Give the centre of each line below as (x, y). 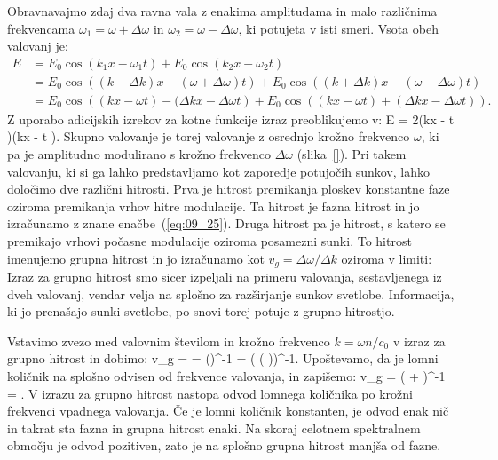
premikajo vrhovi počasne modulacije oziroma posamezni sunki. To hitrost (209, 241)
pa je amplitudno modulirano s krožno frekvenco (139, 154)
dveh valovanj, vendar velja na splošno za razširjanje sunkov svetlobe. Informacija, (231, 293)
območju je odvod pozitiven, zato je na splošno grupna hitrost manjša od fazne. (224, 445)
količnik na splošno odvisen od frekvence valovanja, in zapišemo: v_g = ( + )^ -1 (226, 376)
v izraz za (419, 341)
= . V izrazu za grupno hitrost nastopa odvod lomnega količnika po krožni (210, 393)
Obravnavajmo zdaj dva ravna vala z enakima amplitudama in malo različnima (222, 11)
